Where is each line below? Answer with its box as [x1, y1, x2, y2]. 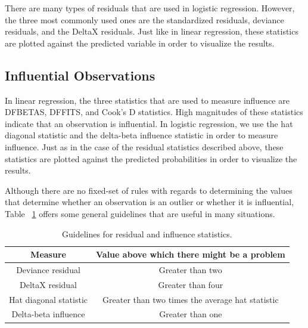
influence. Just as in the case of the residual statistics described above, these [5, 140, 284, 153]
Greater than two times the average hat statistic [102, 293, 279, 305]
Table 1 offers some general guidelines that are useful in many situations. [5, 207, 275, 219]
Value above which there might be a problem [96, 248, 285, 261]
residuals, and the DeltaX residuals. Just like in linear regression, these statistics [5, 25, 298, 38]
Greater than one [159, 308, 222, 320]
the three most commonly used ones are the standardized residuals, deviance [5, 13, 284, 26]
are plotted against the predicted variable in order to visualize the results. [5, 36, 275, 49]
